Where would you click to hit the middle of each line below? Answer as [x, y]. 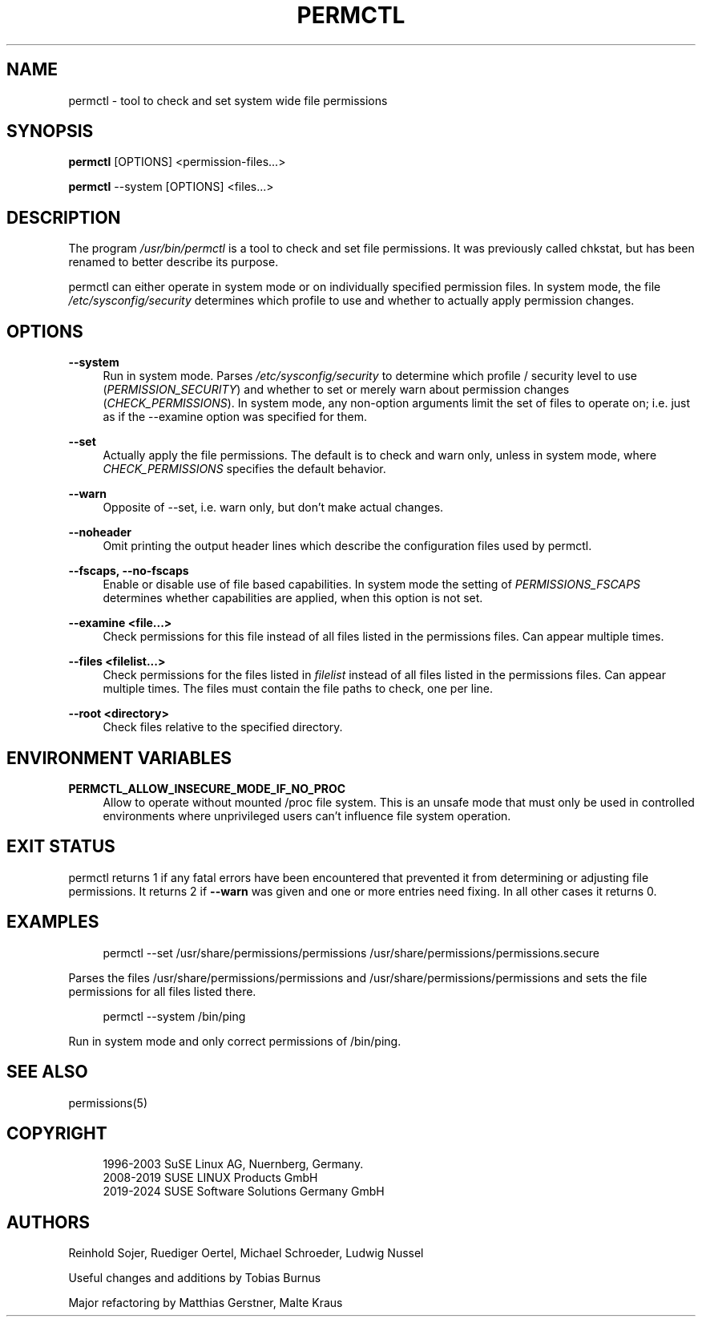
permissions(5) [108, 1102]
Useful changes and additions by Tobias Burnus [195, 1278]
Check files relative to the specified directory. [223, 727]
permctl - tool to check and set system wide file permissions [228, 100]
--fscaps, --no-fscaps [129, 571]
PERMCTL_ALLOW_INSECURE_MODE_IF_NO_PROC [207, 788]
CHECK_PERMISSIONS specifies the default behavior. [244, 469]
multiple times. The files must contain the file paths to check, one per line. [298, 689]
